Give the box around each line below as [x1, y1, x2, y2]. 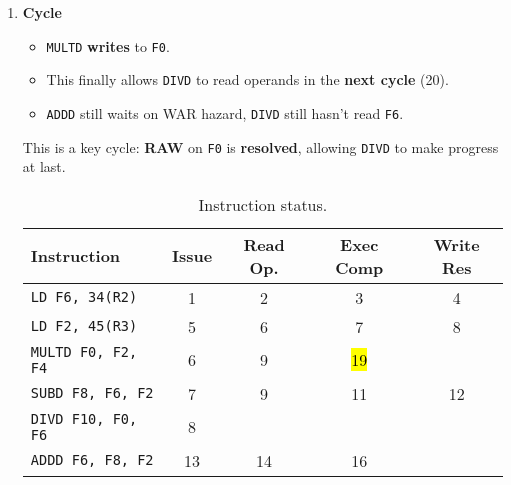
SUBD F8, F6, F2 [30, 385, 154, 402]
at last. [22, 156, 66, 177]
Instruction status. [198, 192, 328, 216]
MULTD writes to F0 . [46, 35, 170, 56]
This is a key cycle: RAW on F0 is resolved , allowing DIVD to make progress [22, 136, 499, 157]
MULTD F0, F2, [30, 343, 138, 360]
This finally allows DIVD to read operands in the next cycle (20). [46, 69, 449, 90]
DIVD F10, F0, [30, 410, 138, 427]
